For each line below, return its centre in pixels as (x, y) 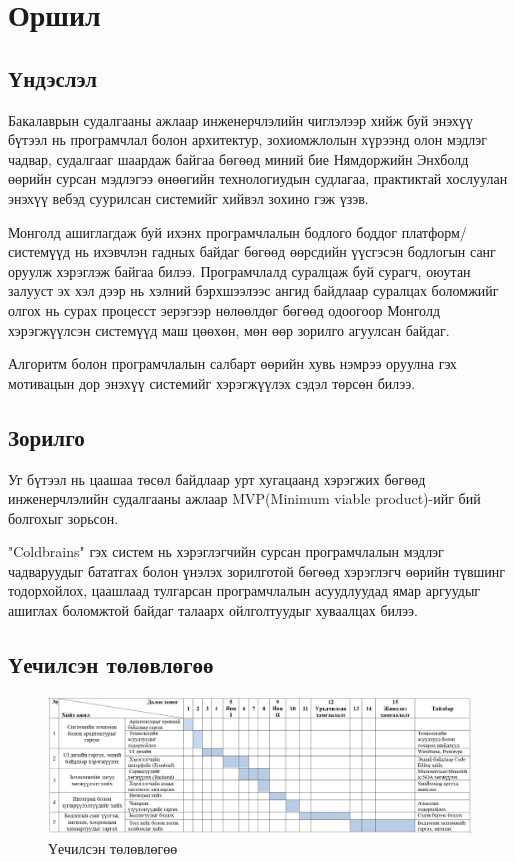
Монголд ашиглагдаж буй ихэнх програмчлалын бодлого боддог (203, 231)
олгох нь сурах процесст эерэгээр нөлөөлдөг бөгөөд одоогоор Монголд (224, 309)
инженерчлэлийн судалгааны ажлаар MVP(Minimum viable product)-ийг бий (244, 498)
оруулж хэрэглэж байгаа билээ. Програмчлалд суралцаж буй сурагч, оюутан (239, 270)
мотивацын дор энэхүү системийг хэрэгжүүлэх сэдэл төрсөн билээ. (212, 382)
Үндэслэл (53, 77)
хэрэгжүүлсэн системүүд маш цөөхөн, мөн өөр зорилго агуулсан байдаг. (229, 329)
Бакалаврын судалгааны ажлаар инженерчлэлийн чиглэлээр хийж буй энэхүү (240, 119)
